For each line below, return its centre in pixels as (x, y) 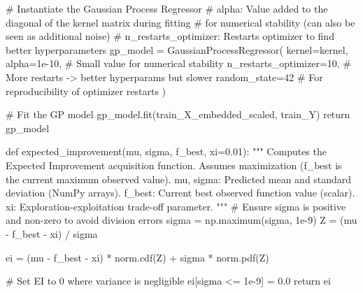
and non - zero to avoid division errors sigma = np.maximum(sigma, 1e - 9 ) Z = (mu (181, 220)
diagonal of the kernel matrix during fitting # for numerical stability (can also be (180, 22)
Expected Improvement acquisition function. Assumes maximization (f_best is (174, 165)
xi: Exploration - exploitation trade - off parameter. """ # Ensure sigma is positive (176, 206)
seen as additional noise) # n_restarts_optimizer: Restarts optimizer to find (170, 36)
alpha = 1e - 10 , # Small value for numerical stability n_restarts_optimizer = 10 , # (179, 63)
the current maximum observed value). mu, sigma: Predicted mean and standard (179, 179)
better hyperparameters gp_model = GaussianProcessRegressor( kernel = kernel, (177, 49)
